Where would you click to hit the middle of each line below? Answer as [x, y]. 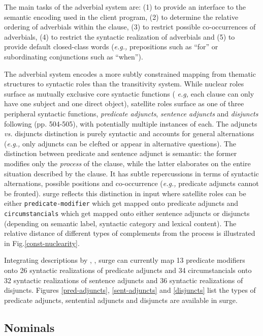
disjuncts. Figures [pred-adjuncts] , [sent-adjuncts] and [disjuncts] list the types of [130, 290]
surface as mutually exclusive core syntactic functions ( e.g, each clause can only [129, 93]
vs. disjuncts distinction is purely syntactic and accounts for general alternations [129, 133]
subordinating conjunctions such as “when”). [74, 56]
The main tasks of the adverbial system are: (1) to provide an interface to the [125, 7]
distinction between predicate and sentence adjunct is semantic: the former [121, 153]
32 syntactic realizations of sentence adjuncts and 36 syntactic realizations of [124, 280]
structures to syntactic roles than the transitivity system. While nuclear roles [124, 84]
